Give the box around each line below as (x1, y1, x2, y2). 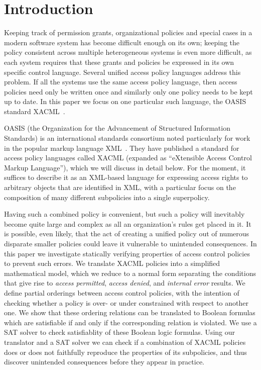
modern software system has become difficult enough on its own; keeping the (4, 37, 240, 47)
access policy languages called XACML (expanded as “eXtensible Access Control (4, 152, 252, 163)
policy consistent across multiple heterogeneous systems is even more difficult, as (4, 47, 252, 57)
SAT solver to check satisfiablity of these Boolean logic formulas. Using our (4, 327, 235, 337)
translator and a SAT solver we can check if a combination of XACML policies (4, 336, 246, 347)
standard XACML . (4, 106, 65, 116)
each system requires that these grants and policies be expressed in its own (4, 56, 234, 67)
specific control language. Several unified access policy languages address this (4, 66, 241, 77)
